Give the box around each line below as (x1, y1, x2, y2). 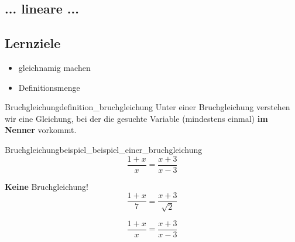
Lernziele (5, 34, 61, 52)
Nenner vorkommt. (5, 124, 77, 136)
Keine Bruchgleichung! (5, 180, 88, 192)
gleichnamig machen (18, 61, 91, 73)
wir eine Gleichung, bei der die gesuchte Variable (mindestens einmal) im (5, 112, 268, 124)
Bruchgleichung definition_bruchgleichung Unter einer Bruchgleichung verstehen (5, 101, 290, 113)
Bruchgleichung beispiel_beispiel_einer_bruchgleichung (5, 143, 203, 155)
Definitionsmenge (18, 81, 80, 93)
